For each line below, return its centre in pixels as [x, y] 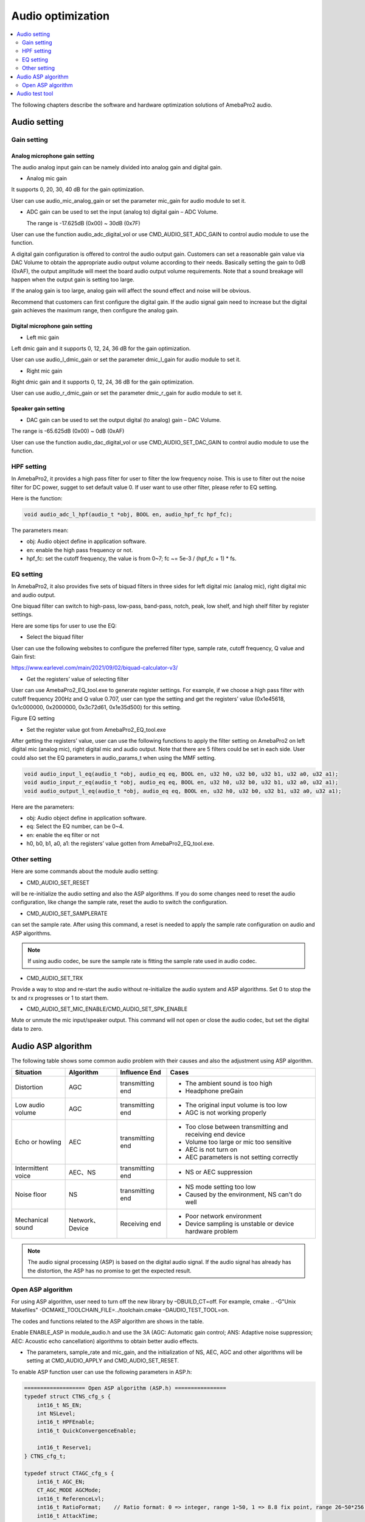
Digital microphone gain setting [52, 326]
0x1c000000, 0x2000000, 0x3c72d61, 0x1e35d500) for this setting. [96, 707]
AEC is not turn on [211, 1149]
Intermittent [32, 1168]
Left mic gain [43, 337]
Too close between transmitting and [237, 1127]
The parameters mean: [40, 530]
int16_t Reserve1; [64, 1448]
